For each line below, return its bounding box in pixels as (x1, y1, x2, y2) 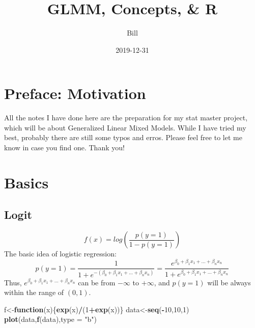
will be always (207, 277, 251, 287)
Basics (4, 172, 49, 192)
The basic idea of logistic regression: (4, 248, 117, 259)
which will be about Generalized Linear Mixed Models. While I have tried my (4, 122, 246, 133)
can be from (78, 277, 116, 287)
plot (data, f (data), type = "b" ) (4, 314, 97, 324)
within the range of (4, 287, 64, 298)
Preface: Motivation (4, 83, 146, 104)
